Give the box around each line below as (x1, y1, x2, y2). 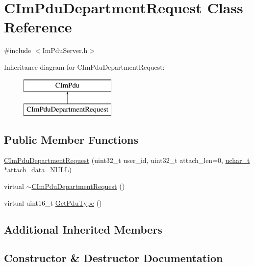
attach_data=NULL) (7, 164, 72, 175)
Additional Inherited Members (4, 221, 162, 237)
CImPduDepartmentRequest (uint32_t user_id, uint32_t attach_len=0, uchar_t (4, 155, 250, 165)
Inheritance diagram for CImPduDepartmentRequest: (4, 61, 165, 72)
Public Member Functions (4, 132, 138, 147)
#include (4, 45, 31, 55)
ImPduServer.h (42, 45, 88, 55)
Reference (4, 17, 72, 37)
